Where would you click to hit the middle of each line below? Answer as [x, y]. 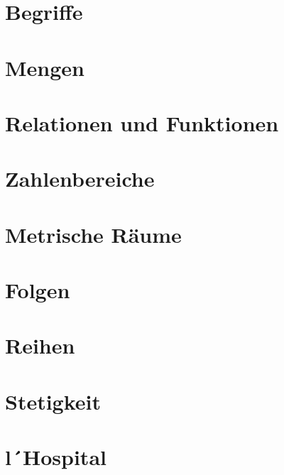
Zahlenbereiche [80, 179]
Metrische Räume [93, 234]
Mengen [45, 67]
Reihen [40, 345]
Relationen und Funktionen [142, 122]
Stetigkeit [53, 401]
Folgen [38, 290]
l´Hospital [56, 457]
